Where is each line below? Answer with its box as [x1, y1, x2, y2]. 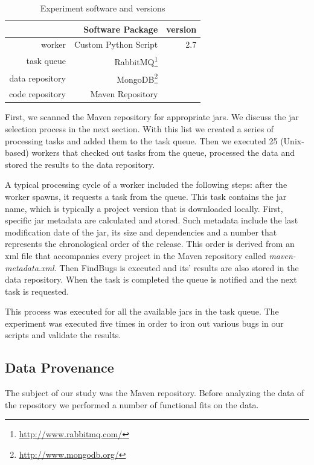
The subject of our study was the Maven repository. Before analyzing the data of [5, 386, 304, 399]
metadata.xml [5, 261, 54, 274]
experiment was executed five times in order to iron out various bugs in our [5, 316, 284, 329]
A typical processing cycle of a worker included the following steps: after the [5, 178, 287, 191]
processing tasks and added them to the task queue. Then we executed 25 [5, 134, 278, 147]
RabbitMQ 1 [114, 54, 158, 68]
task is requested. [5, 284, 69, 297]
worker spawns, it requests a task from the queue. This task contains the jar [5, 190, 287, 202]
